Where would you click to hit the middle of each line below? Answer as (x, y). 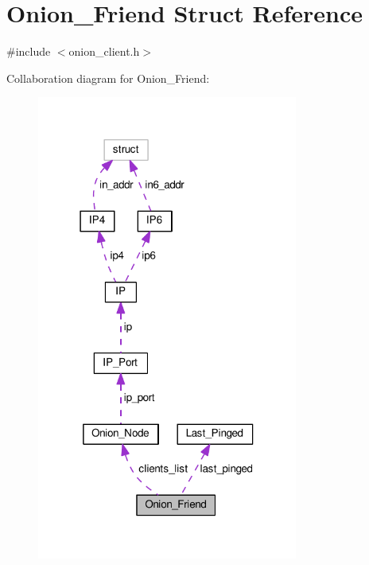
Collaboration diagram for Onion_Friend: (108, 78)
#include (29, 51)
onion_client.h (104, 51)
